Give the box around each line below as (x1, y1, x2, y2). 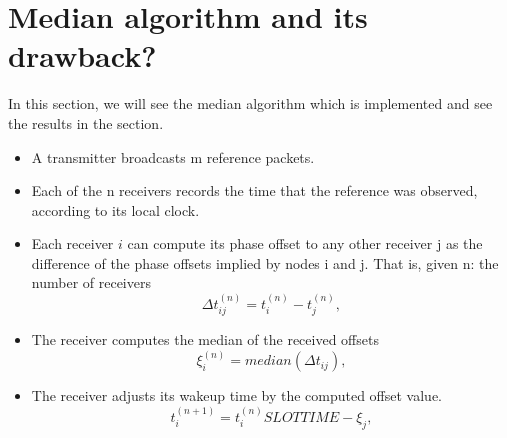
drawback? (8, 35, 157, 76)
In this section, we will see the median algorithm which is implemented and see (8, 93, 493, 114)
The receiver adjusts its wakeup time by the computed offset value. (31, 385, 443, 406)
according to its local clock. (31, 199, 200, 220)
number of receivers (31, 272, 151, 293)
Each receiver (31, 233, 114, 254)
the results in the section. (8, 112, 164, 133)
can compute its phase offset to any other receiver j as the (127, 233, 483, 254)
